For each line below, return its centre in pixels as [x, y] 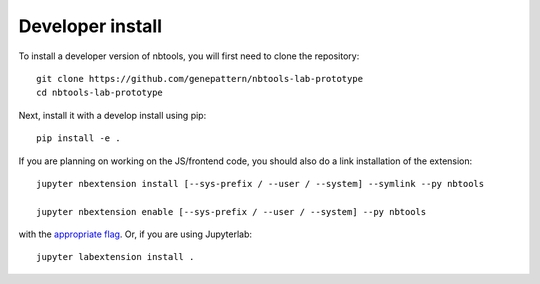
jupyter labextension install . [115, 257]
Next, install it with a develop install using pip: [112, 115]
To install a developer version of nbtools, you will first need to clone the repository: [189, 56]
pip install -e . [78, 138]
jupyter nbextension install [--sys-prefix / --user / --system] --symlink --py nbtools [260, 183]
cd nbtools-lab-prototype [100, 93]
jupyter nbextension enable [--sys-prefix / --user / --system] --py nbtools [231, 211]
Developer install [90, 26]
